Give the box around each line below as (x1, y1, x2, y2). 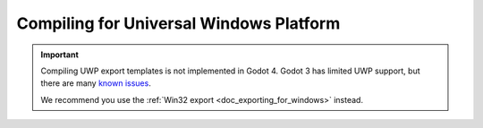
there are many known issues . (40, 78, 151, 89)
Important (40, 49, 80, 60)
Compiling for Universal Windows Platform (16, 13, 341, 33)
